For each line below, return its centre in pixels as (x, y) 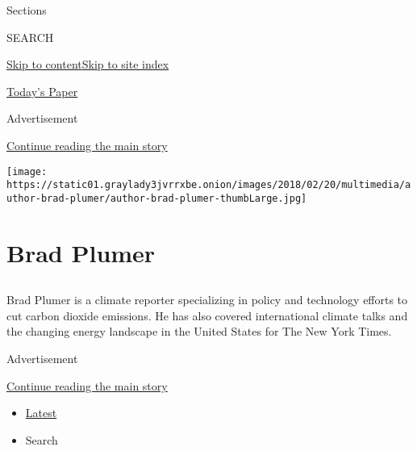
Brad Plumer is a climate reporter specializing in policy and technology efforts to (207, 300)
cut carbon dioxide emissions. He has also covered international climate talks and (207, 315)
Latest (41, 413)
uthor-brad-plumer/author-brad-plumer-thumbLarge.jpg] (157, 198)
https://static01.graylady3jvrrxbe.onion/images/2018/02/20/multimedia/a (209, 185)
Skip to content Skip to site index (88, 64)
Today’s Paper (42, 91)
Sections (27, 10)
